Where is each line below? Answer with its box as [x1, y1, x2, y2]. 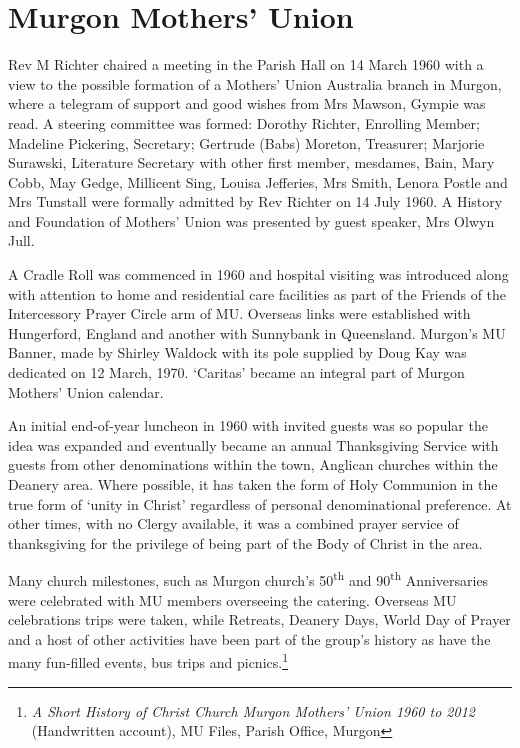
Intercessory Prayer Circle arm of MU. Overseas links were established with [8, 303, 471, 324]
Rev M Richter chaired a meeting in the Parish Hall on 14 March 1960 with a [8, 54, 484, 75]
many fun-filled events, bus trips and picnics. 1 [8, 649, 288, 673]
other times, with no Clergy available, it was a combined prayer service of [8, 513, 459, 534]
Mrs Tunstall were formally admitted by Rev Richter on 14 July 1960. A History [8, 191, 503, 212]
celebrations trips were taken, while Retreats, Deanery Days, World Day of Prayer [8, 609, 511, 630]
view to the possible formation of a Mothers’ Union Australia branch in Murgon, [8, 73, 502, 94]
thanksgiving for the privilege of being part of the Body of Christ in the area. [8, 532, 483, 553]
